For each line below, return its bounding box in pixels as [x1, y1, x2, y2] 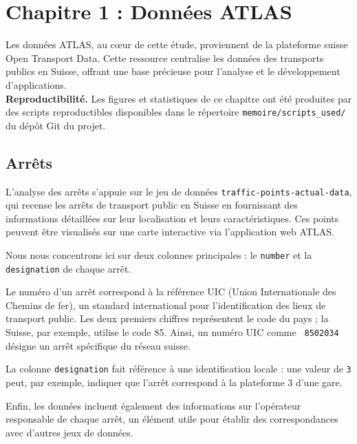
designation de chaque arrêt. [6, 261, 131, 275]
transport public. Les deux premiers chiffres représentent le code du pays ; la [6, 311, 329, 326]
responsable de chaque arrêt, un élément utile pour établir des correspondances [6, 412, 338, 426]
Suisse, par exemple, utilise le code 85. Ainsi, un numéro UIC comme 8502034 [6, 325, 339, 339]
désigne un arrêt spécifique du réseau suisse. [6, 338, 191, 352]
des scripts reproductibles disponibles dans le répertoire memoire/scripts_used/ [6, 105, 346, 119]
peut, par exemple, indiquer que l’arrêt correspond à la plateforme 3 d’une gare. [6, 374, 343, 389]
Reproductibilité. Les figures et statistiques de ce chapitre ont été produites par [6, 91, 352, 105]
